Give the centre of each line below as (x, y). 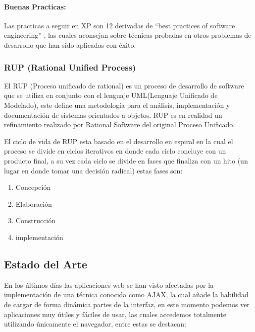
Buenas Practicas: (35, 6)
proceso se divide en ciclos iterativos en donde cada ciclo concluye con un (115, 151)
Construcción (36, 220)
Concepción (33, 187)
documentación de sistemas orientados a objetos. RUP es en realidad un (113, 115)
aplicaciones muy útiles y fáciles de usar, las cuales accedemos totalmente (115, 314)
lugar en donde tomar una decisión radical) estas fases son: (93, 170)
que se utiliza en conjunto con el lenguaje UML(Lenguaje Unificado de (111, 95)
